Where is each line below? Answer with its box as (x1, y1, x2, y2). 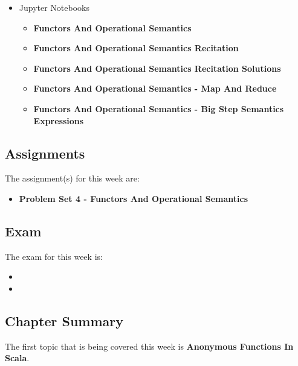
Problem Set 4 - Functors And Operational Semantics (19, 192, 248, 204)
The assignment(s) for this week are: (5, 172, 140, 185)
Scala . (5, 352, 30, 364)
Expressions (33, 114, 84, 127)
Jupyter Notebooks (19, 1, 90, 13)
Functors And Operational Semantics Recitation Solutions (33, 62, 281, 74)
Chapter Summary (5, 311, 123, 330)
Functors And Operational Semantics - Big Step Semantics (33, 102, 284, 115)
